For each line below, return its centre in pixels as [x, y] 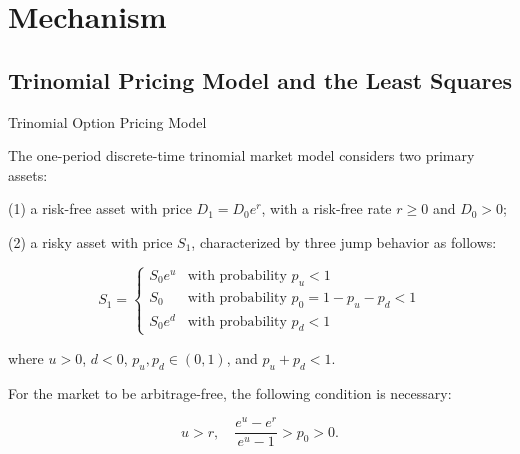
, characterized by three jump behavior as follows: [344, 241]
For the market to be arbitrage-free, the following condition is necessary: [230, 392]
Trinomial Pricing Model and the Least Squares [260, 79]
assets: [28, 174]
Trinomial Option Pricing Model [107, 121]
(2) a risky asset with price [90, 241]
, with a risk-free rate [326, 208]
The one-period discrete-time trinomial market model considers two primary [241, 155]
